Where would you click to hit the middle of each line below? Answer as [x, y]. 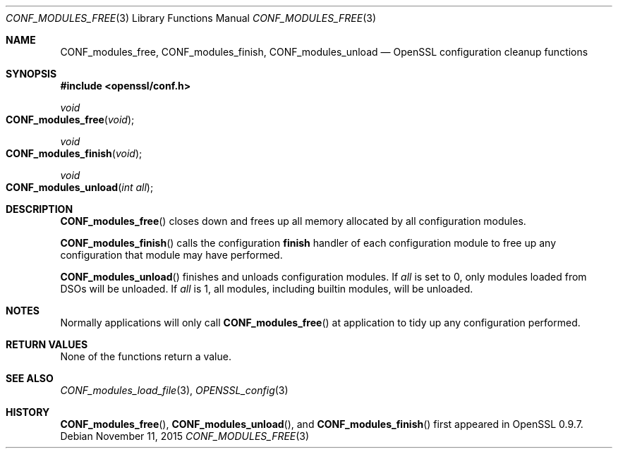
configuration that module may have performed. [171, 255]
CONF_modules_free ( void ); [70, 119]
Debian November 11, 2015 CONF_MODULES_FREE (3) [185, 436]
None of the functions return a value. [146, 356]
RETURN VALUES [47, 344]
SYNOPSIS [31, 74]
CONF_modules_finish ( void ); [74, 153]
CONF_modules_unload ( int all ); [80, 187]
